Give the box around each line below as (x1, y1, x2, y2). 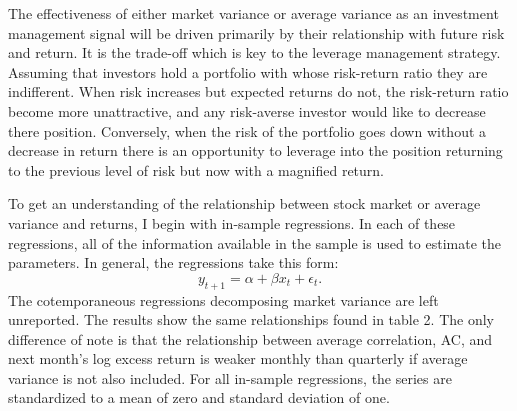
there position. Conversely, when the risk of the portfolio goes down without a (8, 120, 487, 141)
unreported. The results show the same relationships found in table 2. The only (8, 309, 494, 330)
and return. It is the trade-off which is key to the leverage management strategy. (8, 42, 501, 63)
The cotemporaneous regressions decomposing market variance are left (8, 289, 439, 310)
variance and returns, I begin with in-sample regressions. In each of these (8, 212, 456, 233)
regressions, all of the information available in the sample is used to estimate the (8, 232, 501, 253)
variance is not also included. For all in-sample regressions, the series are (8, 367, 452, 388)
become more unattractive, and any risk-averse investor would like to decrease (8, 100, 486, 121)
